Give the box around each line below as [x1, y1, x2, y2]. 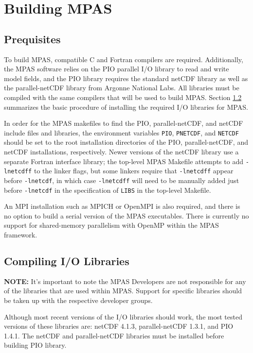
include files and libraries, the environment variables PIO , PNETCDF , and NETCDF [4, 127, 239, 137]
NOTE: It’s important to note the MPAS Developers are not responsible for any [4, 276, 246, 286]
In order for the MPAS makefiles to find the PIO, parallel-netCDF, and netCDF [4, 118, 243, 128]
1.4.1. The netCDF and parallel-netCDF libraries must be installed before [4, 330, 224, 340]
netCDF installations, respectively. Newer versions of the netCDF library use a [4, 146, 239, 156]
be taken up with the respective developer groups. [4, 295, 153, 305]
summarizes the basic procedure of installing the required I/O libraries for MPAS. [4, 101, 248, 112]
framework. [4, 229, 37, 239]
